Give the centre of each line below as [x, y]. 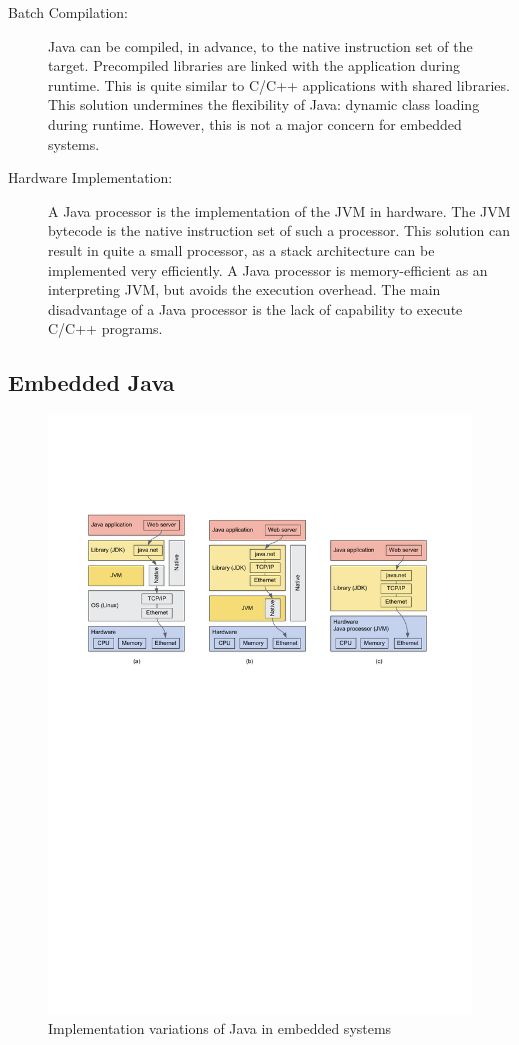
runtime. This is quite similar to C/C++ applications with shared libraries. [279, 84]
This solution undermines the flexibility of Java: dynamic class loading [264, 104]
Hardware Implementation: [90, 177]
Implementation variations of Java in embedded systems [220, 1028]
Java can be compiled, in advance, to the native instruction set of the [260, 45]
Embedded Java [91, 382]
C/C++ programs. [105, 328]
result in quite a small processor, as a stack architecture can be [241, 249]
